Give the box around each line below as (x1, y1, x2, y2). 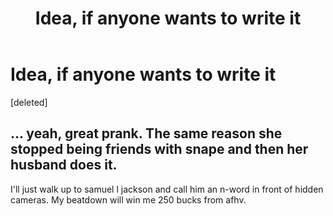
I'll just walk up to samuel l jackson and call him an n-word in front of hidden (10, 183, 324, 195)
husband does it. (10, 157, 118, 174)
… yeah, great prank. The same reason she (10, 125, 283, 142)
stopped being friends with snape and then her (10, 141, 309, 158)
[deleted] (10, 96, 48, 108)
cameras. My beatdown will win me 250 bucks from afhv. (10, 193, 247, 206)
